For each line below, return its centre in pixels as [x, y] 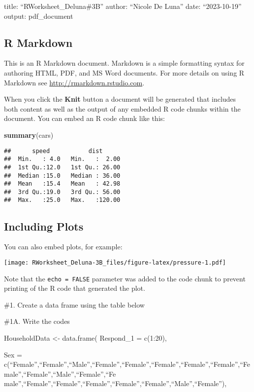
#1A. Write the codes [37, 321]
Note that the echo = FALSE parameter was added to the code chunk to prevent [125, 278]
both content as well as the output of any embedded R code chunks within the [122, 108]
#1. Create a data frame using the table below [74, 304]
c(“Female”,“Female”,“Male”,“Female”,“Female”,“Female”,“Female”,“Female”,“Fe [127, 364]
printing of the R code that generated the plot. [75, 288]
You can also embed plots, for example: [63, 247]
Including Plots [44, 226]
